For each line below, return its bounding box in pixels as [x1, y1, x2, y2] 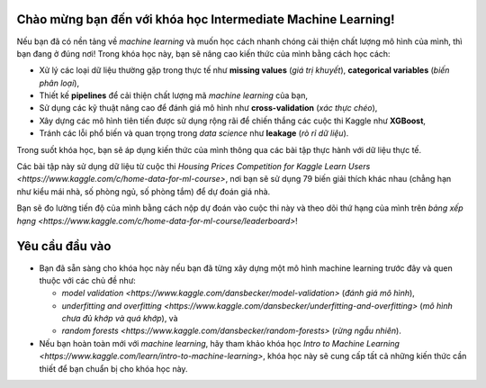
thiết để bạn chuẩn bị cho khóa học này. [39, 363, 188, 374]
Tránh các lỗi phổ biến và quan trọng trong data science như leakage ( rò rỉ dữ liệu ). [39, 128, 349, 139]
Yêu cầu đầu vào [16, 239, 112, 254]
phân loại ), [39, 77, 80, 88]
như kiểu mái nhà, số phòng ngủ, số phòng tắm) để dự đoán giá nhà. [16, 185, 271, 197]
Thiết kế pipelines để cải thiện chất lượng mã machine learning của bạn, [39, 90, 308, 101]
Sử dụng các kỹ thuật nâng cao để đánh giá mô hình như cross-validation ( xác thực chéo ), [39, 103, 378, 113]
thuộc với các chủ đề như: [39, 275, 137, 285]
